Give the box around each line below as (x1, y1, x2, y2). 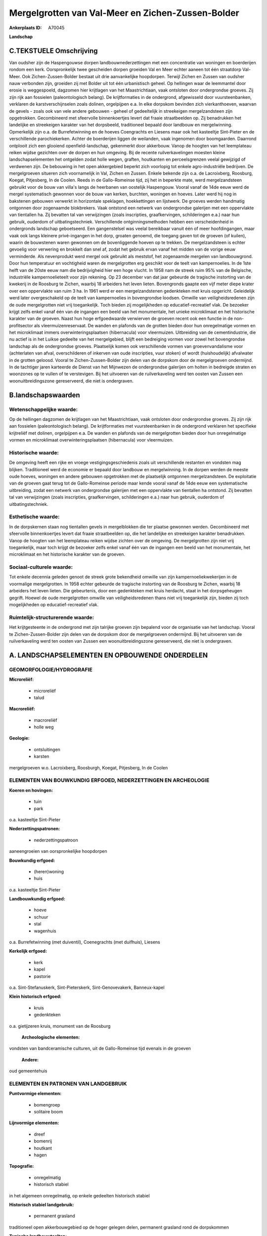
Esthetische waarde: (9, 513, 60, 520)
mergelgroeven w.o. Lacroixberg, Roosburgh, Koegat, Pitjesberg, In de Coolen (9, 764, 168, 771)
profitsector (9, 322, 33, 328)
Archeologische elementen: (21, 1034, 80, 1040)
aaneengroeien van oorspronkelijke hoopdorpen (9, 848, 107, 854)
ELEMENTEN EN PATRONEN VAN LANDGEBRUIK (9, 1080, 127, 1087)
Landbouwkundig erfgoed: (9, 896, 65, 902)
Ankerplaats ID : (9, 25, 42, 31)
